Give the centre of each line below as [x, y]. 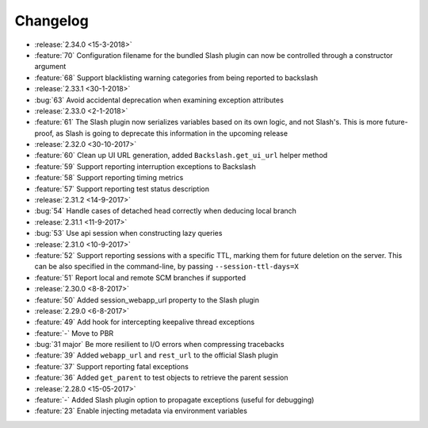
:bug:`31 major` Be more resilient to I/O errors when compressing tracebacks [159, 345]
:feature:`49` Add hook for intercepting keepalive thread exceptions [145, 322]
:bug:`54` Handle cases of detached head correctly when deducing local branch [166, 211]
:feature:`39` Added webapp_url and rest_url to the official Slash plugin [157, 355]
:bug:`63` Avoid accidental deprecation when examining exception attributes [159, 100]
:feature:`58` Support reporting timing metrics [109, 178]
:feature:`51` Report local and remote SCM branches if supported [140, 277]
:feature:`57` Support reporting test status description [122, 189]
